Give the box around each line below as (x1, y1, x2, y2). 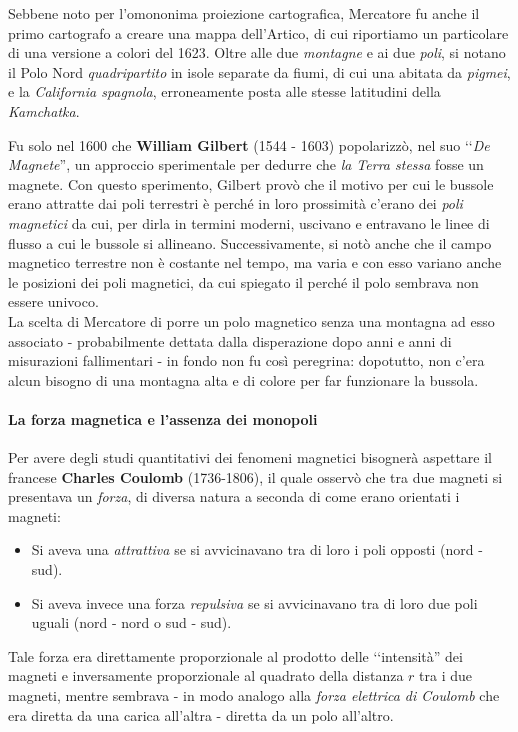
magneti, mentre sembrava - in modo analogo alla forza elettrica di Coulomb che (8, 685, 500, 706)
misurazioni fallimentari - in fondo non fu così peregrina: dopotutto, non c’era (8, 350, 485, 371)
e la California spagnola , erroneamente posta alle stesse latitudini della (8, 81, 441, 102)
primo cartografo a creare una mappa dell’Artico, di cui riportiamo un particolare (8, 22, 509, 43)
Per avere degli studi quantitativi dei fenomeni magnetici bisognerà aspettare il (8, 447, 492, 468)
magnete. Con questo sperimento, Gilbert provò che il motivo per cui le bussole (8, 173, 494, 194)
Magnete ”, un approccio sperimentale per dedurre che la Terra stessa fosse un (8, 154, 484, 175)
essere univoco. (8, 291, 99, 312)
